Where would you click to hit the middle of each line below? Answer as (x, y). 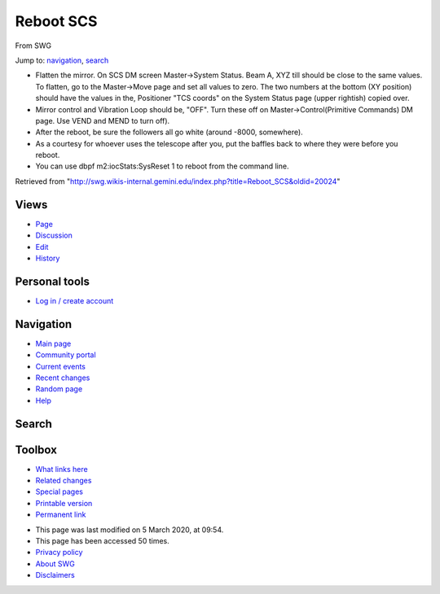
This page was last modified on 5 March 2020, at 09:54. (130, 530)
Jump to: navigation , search (62, 60)
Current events (60, 366)
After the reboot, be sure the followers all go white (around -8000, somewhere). (169, 132)
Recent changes (63, 378)
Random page (59, 389)
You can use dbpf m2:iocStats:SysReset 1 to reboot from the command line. (162, 166)
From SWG (33, 46)
